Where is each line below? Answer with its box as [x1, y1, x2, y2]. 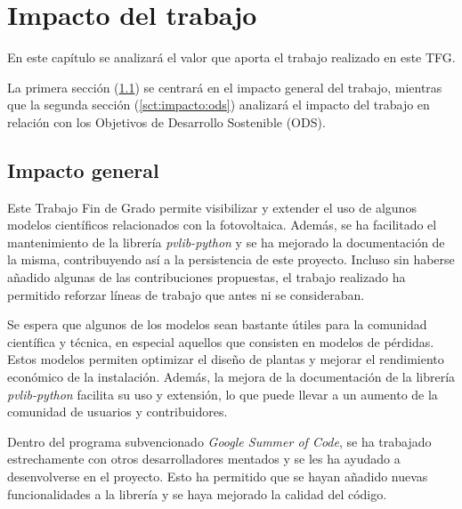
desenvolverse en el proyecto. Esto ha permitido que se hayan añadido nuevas [7, 467, 428, 486]
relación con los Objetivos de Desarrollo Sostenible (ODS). [7, 112, 326, 131]
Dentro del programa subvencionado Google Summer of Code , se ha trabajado [7, 432, 432, 450]
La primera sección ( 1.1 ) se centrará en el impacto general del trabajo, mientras [7, 77, 442, 96]
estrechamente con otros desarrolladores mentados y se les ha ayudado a [7, 449, 401, 468]
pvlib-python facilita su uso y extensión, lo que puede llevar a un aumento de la [7, 384, 438, 403]
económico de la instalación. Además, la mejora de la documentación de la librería [7, 368, 456, 386]
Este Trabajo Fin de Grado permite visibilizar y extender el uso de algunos [7, 198, 417, 216]
